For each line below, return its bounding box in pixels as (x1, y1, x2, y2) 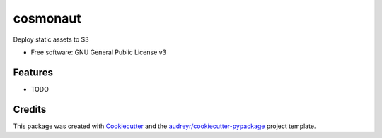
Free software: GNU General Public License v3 (30, 48, 167, 56)
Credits (13, 103, 47, 115)
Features (13, 66, 53, 78)
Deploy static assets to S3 (13, 35, 89, 44)
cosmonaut (13, 11, 81, 26)
